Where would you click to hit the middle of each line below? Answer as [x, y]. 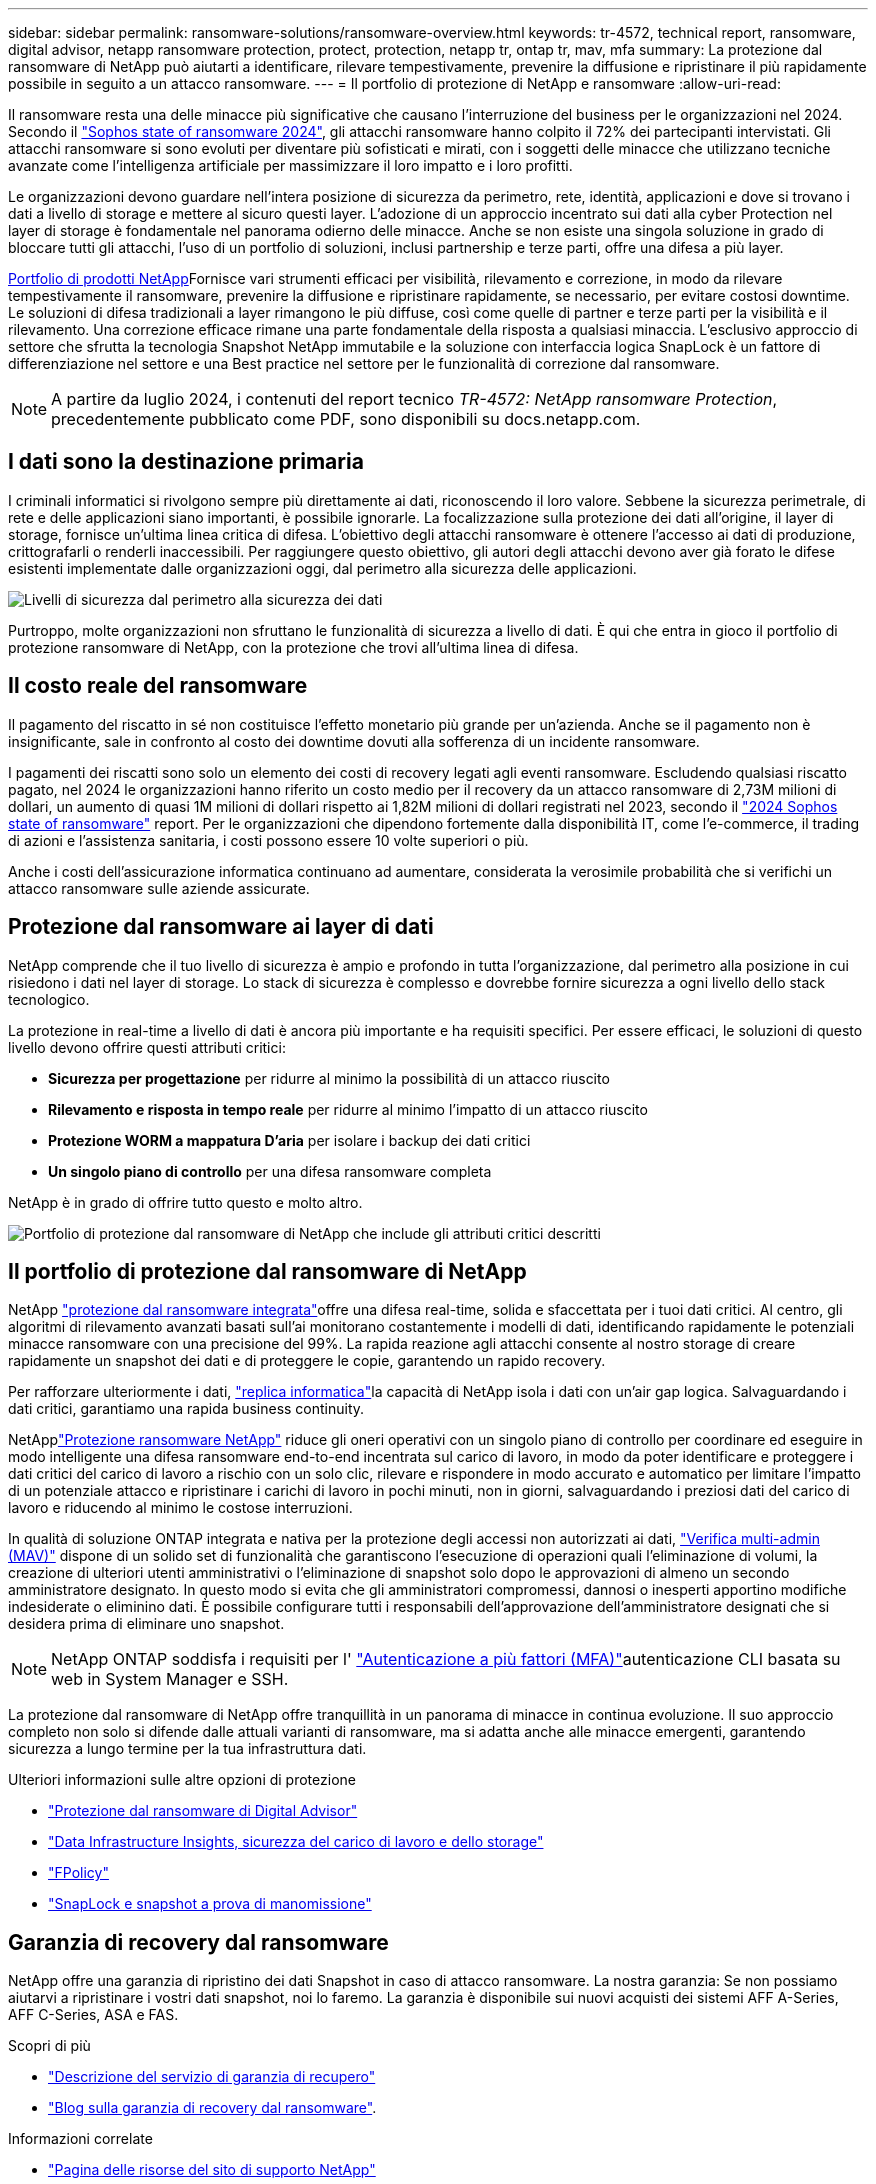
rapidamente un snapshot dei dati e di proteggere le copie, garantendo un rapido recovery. [307, 1361]
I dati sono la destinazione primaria [186, 462]
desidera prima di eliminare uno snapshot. [146, 1624]
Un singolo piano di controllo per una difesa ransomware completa [270, 1171]
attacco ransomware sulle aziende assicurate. [159, 888]
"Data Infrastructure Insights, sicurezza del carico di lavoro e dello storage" [296, 1842]
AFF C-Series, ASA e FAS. [93, 2015]
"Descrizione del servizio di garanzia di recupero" [212, 2077]
